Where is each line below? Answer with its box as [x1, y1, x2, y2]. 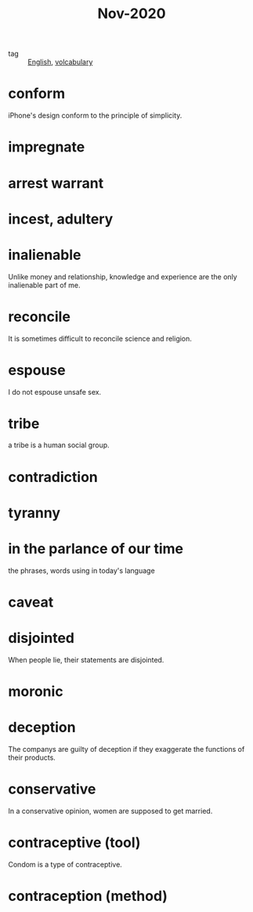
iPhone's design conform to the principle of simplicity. [8, 111, 183, 120]
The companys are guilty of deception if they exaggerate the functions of [8, 745, 245, 753]
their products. [8, 753, 56, 762]
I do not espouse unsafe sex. [8, 387, 102, 396]
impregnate [8, 138, 85, 156]
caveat [8, 593, 54, 611]
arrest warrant [8, 174, 104, 192]
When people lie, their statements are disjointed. [8, 655, 164, 664]
